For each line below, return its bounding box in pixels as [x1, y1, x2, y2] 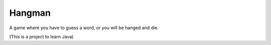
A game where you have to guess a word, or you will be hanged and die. [9, 25, 159, 31]
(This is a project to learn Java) [9, 34, 74, 40]
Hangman [9, 7, 51, 18]
